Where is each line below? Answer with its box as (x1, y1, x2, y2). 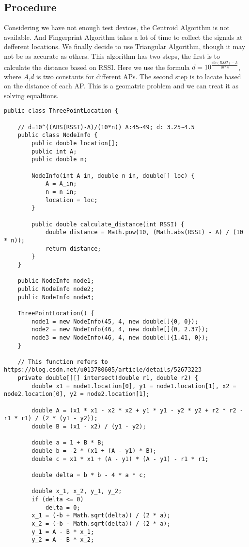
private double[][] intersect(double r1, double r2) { (17, 375, 198, 382)
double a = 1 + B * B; (31, 439, 105, 446)
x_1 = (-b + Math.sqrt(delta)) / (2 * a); (31, 512, 171, 519)
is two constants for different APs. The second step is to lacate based (36, 71, 241, 81)
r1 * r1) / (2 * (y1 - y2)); (4, 415, 98, 422)
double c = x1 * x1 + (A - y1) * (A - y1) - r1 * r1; (31, 455, 209, 462)
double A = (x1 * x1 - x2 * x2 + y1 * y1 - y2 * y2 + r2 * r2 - (31, 407, 243, 414)
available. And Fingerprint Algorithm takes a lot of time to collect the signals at (4, 32, 243, 42)
